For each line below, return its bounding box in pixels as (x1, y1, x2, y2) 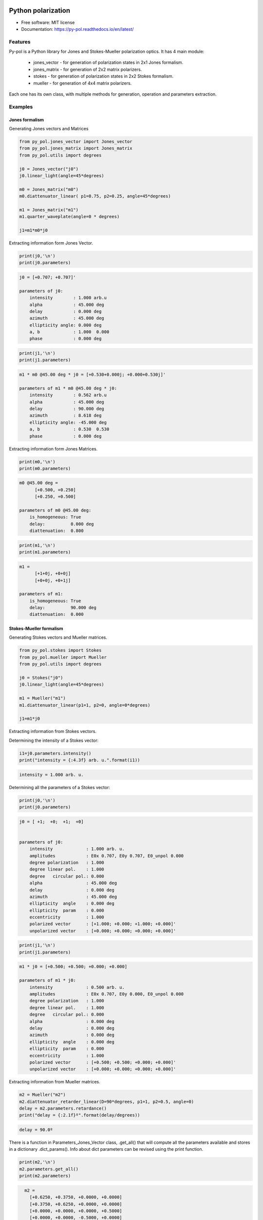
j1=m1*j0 (19, 716, 40, 722)
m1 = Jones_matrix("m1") (19, 207, 79, 212)
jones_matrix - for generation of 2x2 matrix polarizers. (33, 66, 142, 72)
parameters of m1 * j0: (19, 977, 76, 983)
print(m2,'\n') (19, 1159, 56, 1165)
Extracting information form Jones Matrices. (9, 446, 98, 451)
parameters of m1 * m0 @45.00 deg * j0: (19, 386, 117, 391)
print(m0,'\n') (19, 459, 56, 465)
